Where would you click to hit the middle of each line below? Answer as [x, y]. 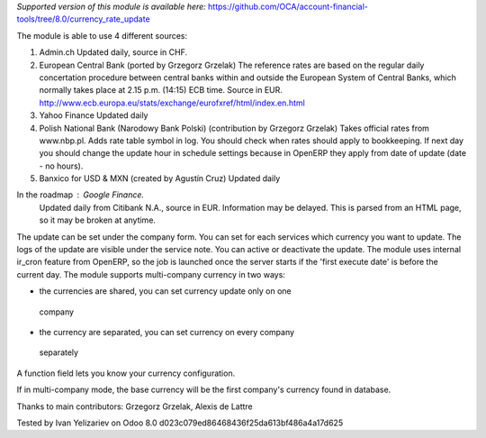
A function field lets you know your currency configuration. [126, 373]
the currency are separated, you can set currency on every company [167, 332]
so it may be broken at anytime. [98, 220]
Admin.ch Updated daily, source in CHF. [113, 52]
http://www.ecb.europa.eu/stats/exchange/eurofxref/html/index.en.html [172, 103]
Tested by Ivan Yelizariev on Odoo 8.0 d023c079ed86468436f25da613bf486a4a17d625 [180, 423]
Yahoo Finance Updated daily [94, 115]
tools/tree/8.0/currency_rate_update [83, 19]
